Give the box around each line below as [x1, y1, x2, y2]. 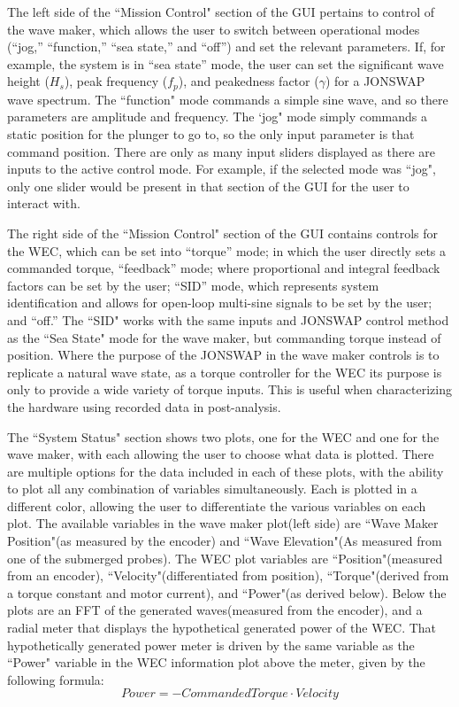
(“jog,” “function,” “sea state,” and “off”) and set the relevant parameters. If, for [7, 37, 446, 56]
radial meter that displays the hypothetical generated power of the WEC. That [7, 618, 437, 637]
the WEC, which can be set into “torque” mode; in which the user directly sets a [7, 241, 447, 260]
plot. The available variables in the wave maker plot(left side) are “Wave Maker [7, 514, 439, 532]
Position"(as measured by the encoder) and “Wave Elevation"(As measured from [7, 532, 442, 550]
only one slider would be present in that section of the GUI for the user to [7, 176, 409, 195]
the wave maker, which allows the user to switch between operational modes [7, 19, 420, 38]
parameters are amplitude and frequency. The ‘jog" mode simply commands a [7, 107, 428, 126]
